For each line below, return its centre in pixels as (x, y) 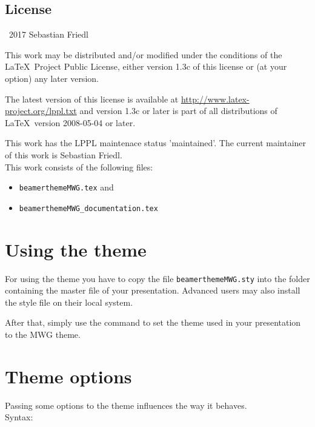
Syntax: (19, 417)
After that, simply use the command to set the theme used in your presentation (153, 322)
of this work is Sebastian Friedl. (64, 154)
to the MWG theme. (43, 335)
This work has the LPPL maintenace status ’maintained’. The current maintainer (156, 143)
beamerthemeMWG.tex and (66, 187)
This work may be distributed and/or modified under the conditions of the (144, 54)
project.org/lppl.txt (41, 111)
